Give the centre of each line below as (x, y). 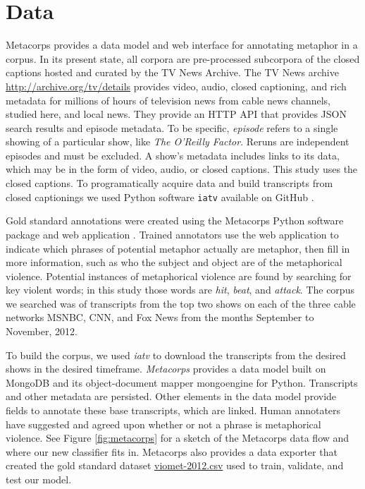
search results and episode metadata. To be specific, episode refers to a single (172, 127)
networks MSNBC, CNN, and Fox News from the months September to (160, 317)
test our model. (39, 479)
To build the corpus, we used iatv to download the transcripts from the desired (176, 355)
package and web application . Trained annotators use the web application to (172, 234)
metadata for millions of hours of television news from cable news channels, (168, 100)
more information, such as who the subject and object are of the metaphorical (174, 262)
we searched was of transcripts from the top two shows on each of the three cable (181, 303)
